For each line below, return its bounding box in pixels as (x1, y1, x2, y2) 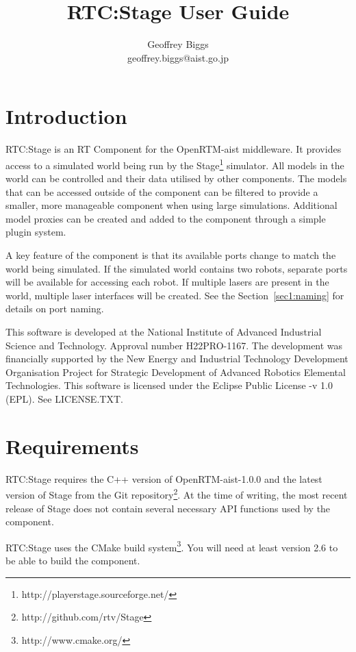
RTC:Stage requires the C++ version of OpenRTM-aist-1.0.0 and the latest (5, 471, 322, 486)
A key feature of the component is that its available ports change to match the (5, 248, 336, 262)
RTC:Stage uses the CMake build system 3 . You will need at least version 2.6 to (5, 538, 338, 554)
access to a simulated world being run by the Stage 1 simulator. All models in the (5, 155, 344, 172)
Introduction (5, 102, 127, 130)
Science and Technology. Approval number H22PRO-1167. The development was (5, 338, 343, 352)
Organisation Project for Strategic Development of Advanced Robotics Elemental (5, 364, 346, 379)
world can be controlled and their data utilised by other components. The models (5, 171, 347, 186)
